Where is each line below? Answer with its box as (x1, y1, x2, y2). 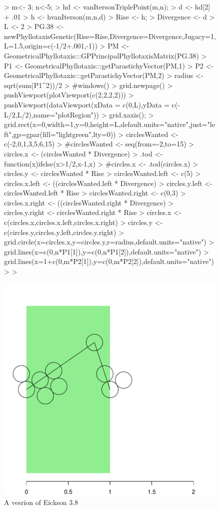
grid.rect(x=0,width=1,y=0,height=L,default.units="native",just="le (4, 119, 215, 129)
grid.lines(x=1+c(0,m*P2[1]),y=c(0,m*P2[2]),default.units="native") (4, 256, 214, 266)
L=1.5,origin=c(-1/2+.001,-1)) (4, 40, 97, 51)
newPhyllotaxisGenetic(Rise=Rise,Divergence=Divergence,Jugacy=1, (4, 30, 216, 41)
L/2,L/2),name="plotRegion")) (4, 109, 99, 119)
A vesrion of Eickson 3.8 (4, 497, 78, 507)
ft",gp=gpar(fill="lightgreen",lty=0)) (4, 128, 116, 139)
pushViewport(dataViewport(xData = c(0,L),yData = (4, 99, 169, 109)
